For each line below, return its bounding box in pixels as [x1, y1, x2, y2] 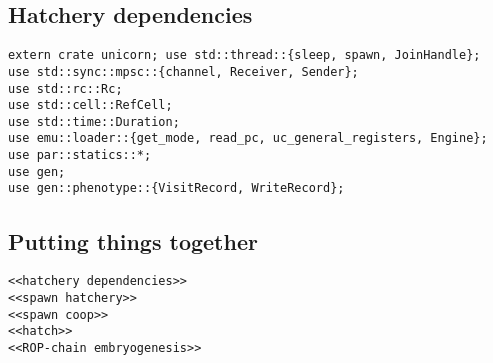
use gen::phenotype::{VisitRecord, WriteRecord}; [8, 181, 345, 196]
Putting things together [8, 225, 258, 256]
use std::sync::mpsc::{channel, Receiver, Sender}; [8, 64, 359, 79]
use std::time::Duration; [8, 114, 180, 129]
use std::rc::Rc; [8, 81, 123, 96]
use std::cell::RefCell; [8, 98, 173, 113]
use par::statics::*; [8, 148, 152, 163]
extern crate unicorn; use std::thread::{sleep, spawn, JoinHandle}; [8, 48, 481, 63]
